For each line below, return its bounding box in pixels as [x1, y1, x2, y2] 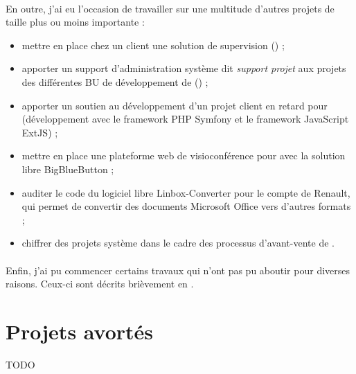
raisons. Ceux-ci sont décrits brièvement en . [6, 276, 194, 291]
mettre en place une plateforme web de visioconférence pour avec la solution [21, 148, 346, 163]
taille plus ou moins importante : [6, 15, 145, 29]
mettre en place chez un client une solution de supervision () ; [21, 37, 285, 52]
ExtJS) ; [21, 125, 58, 139]
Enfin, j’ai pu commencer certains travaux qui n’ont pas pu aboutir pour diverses [6, 262, 350, 277]
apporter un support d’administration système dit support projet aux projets [21, 61, 346, 75]
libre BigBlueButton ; [21, 161, 114, 176]
